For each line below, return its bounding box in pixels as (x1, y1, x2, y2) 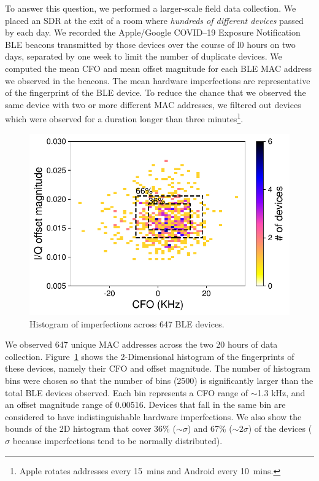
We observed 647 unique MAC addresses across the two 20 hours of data (5, 338, 278, 351)
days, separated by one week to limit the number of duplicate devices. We (5, 50, 282, 63)
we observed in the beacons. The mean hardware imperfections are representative (5, 74, 310, 87)
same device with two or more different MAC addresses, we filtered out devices (5, 98, 301, 111)
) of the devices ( (248, 422, 312, 435)
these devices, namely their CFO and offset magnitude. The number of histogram (5, 362, 310, 375)
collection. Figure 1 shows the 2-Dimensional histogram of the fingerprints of (5, 350, 294, 362)
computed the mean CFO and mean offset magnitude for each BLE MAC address (5, 61, 312, 74)
